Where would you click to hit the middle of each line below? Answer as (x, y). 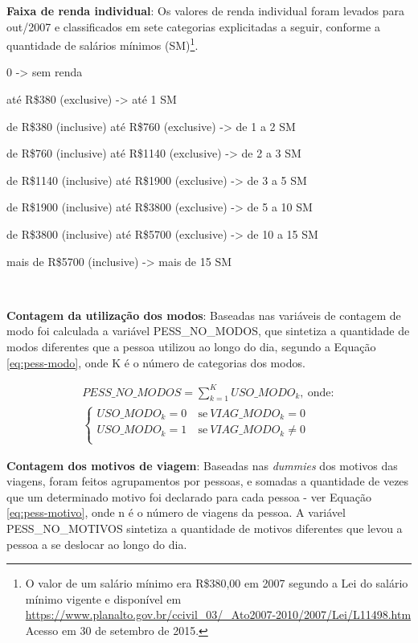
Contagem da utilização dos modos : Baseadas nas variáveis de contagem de (204, 315)
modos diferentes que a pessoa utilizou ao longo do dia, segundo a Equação (191, 346)
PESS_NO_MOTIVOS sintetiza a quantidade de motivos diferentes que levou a (205, 528)
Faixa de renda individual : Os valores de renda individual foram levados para (205, 10)
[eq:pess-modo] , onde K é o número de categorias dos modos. (156, 362)
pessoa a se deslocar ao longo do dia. (97, 544)
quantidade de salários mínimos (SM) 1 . (102, 44)
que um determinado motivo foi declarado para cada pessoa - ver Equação (189, 496)
